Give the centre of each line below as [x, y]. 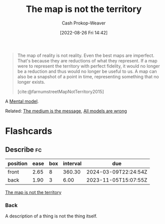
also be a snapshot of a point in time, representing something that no [88, 76]
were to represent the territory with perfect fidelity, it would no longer [89, 66]
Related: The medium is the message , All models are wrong [66, 111]
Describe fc [23, 149]
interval [72, 163]
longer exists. [31, 82]
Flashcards [29, 131]
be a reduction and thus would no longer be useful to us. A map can [87, 71]
